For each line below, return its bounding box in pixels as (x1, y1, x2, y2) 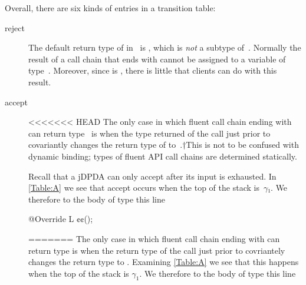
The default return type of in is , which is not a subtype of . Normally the (28, 41, 301, 54)
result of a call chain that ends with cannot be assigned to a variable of (28, 52, 286, 65)
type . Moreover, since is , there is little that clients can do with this (28, 64, 277, 77)
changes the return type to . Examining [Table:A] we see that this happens (28, 256, 299, 268)
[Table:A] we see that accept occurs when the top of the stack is (28, 181, 259, 194)
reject (5, 21, 25, 34)
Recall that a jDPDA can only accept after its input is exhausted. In (28, 170, 277, 182)
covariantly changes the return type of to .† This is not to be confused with (28, 138, 299, 151)
